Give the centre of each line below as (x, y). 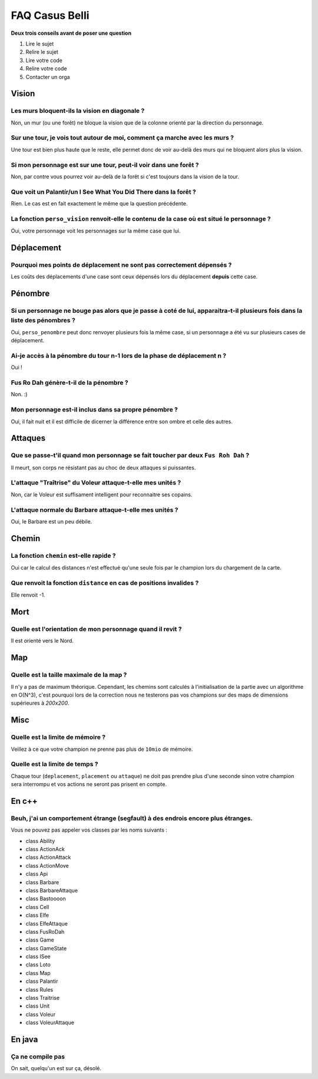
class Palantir (42, 981)
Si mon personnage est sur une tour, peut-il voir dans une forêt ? (105, 165)
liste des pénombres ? (43, 321)
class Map (38, 973)
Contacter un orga (48, 77)
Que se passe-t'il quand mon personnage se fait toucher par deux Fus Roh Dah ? (130, 456)
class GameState (46, 948)
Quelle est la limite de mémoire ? (58, 737)
